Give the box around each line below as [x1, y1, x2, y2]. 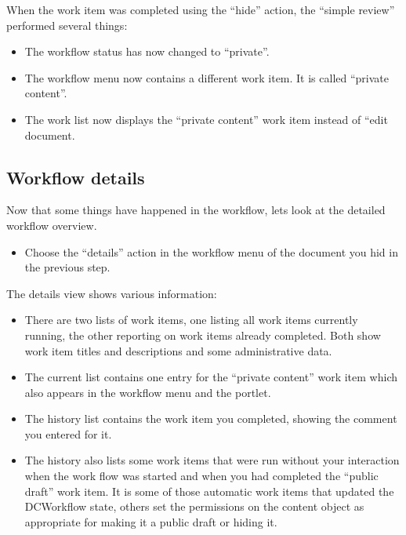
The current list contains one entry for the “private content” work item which [24, 369, 397, 385]
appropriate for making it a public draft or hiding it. [24, 513, 277, 530]
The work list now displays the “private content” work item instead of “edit [24, 111, 388, 127]
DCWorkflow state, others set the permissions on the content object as [24, 498, 364, 515]
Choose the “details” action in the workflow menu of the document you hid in [24, 243, 398, 260]
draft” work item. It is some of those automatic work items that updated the [24, 482, 394, 499]
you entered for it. [24, 425, 112, 442]
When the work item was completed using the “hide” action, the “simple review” [6, 2, 395, 17]
